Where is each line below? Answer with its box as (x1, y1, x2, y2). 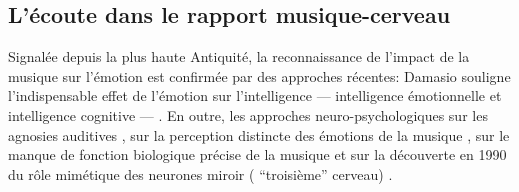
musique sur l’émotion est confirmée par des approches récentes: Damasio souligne (8, 65, 511, 86)
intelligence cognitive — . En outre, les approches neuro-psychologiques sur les (8, 104, 488, 125)
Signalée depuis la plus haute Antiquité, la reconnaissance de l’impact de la (8, 46, 470, 67)
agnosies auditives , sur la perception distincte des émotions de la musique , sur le (8, 124, 510, 145)
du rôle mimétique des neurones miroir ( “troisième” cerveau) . (8, 163, 393, 184)
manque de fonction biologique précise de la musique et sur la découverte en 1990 (8, 144, 507, 165)
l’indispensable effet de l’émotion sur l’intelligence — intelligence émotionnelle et (8, 85, 502, 106)
